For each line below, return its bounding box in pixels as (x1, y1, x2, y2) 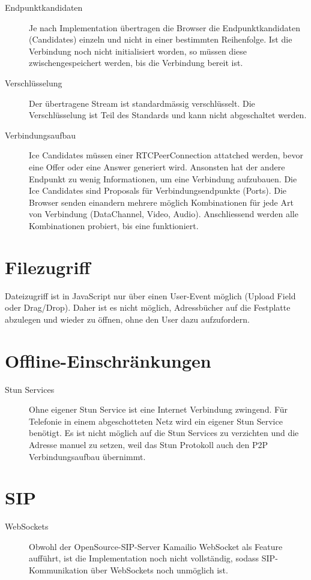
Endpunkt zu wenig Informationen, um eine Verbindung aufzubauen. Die (29, 172, 297, 185)
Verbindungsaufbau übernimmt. (29, 450, 146, 462)
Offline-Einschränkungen (5, 348, 211, 372)
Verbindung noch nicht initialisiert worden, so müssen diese (29, 44, 247, 57)
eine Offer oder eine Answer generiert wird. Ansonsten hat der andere (29, 160, 285, 173)
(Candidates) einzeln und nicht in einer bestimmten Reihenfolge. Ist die (29, 33, 292, 46)
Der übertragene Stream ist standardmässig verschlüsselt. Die (29, 97, 255, 109)
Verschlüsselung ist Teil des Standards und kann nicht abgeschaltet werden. (29, 109, 307, 121)
